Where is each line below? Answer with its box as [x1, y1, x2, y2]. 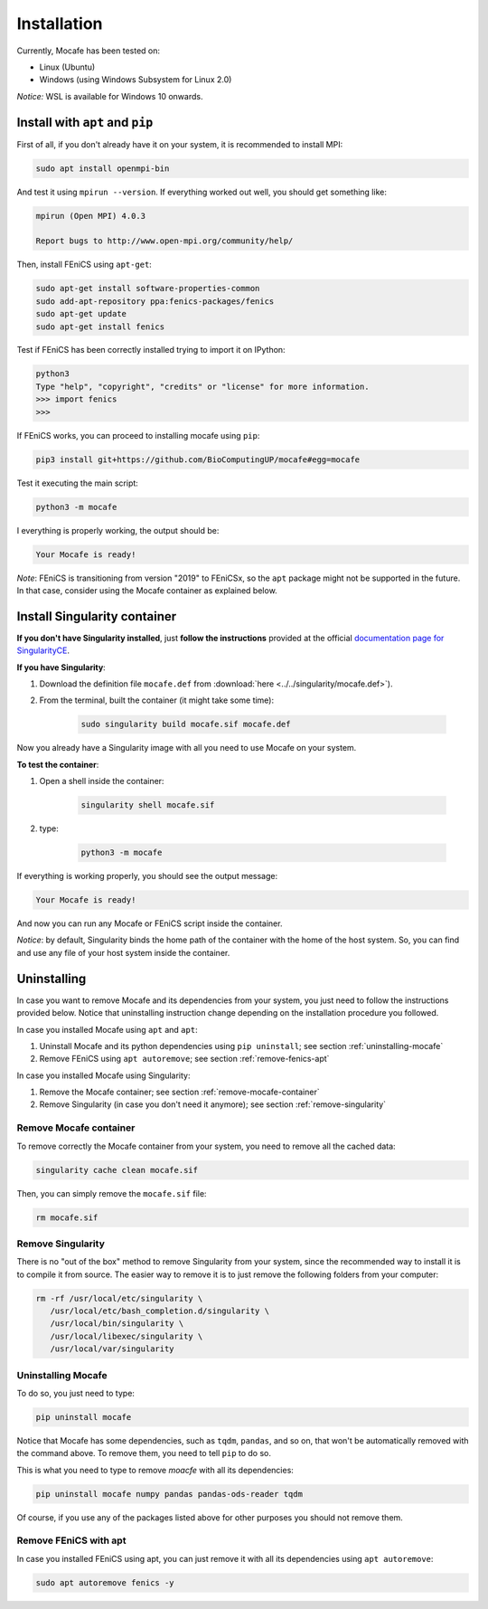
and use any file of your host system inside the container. [16, 947, 230, 958]
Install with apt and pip [16, 114, 154, 130]
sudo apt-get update [35, 308, 127, 319]
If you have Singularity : [16, 661, 106, 673]
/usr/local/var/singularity [50, 1344, 175, 1354]
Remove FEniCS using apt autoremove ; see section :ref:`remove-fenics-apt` [39, 1054, 330, 1065]
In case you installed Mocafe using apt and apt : [16, 1024, 198, 1035]
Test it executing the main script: [16, 478, 139, 488]
